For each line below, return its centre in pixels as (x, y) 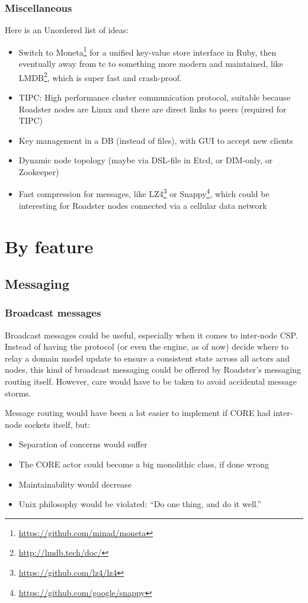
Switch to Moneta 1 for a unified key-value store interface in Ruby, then (147, 51)
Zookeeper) (39, 171)
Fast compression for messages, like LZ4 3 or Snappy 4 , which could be (144, 193)
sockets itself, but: (57, 424)
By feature (49, 246)
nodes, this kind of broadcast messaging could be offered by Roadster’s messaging (153, 370)
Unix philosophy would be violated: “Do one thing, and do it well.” (140, 504)
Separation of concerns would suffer (83, 444)
